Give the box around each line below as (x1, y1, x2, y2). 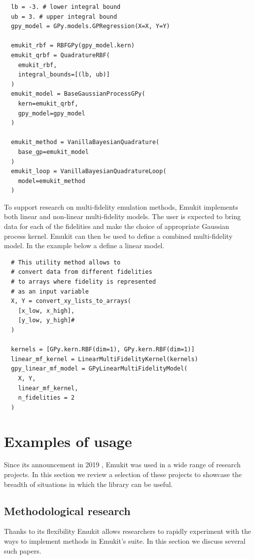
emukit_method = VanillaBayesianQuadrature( (11, 139, 159, 146)
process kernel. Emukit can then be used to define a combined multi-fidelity (4, 230, 233, 241)
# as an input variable (11, 288, 89, 295)
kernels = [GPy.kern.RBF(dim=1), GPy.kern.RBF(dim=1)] (11, 346, 195, 353)
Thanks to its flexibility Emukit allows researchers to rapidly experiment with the (4, 526, 251, 536)
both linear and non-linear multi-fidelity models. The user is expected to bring (4, 211, 241, 222)
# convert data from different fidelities (11, 268, 152, 276)
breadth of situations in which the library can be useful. (4, 479, 173, 489)
